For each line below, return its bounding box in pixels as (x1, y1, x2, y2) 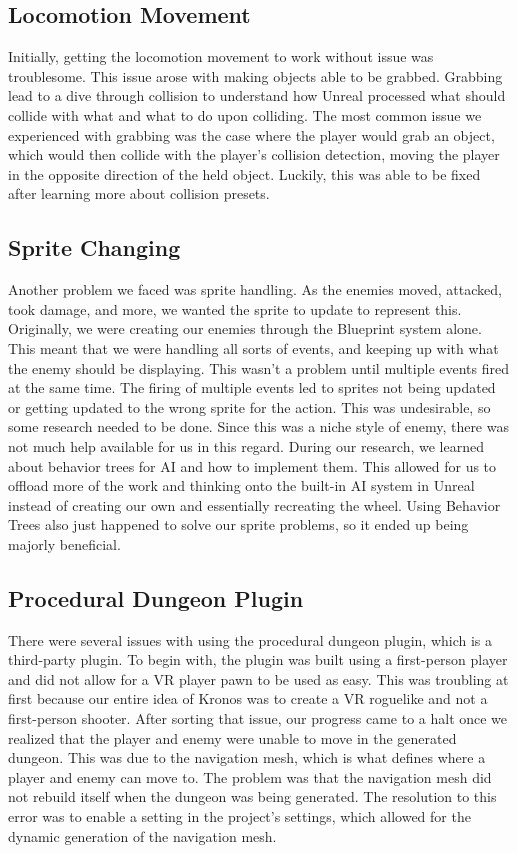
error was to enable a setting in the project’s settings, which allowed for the (8, 806, 471, 827)
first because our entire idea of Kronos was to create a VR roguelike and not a (8, 688, 488, 709)
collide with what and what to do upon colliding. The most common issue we (8, 104, 482, 125)
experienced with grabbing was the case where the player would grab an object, (8, 124, 495, 145)
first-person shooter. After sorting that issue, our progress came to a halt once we (8, 708, 508, 729)
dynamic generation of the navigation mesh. (8, 825, 277, 846)
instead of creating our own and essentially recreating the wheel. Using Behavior (8, 494, 501, 515)
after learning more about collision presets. (8, 183, 270, 204)
